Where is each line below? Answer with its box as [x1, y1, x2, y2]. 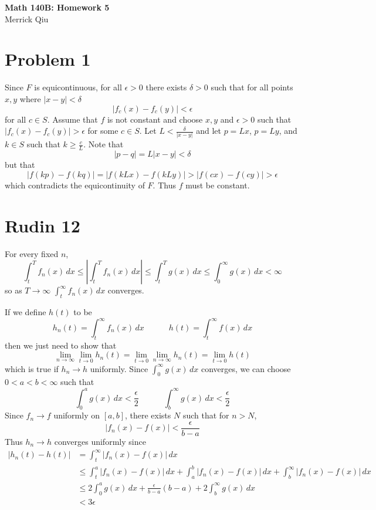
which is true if [5, 362, 59, 374]
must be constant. [185, 178, 250, 191]
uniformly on [53, 409, 100, 421]
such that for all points [211, 81, 293, 93]
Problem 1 [5, 47, 91, 71]
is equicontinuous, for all [34, 81, 122, 93]
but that [5, 158, 35, 171]
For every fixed [5, 247, 59, 259]
